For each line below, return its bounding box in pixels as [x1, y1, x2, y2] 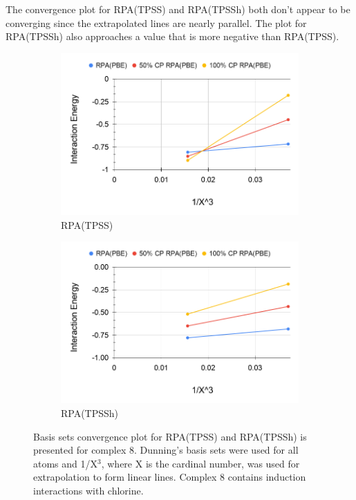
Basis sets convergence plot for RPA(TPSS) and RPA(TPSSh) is [33, 429, 307, 443]
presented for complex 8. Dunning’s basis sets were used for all [33, 443, 299, 457]
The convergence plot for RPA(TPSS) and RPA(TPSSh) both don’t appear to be [6, 2, 350, 16]
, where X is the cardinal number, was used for [101, 456, 300, 470]
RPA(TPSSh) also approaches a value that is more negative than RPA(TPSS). [6, 29, 339, 44]
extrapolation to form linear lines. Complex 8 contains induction [33, 470, 306, 484]
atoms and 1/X [33, 456, 98, 470]
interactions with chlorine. [33, 483, 144, 497]
